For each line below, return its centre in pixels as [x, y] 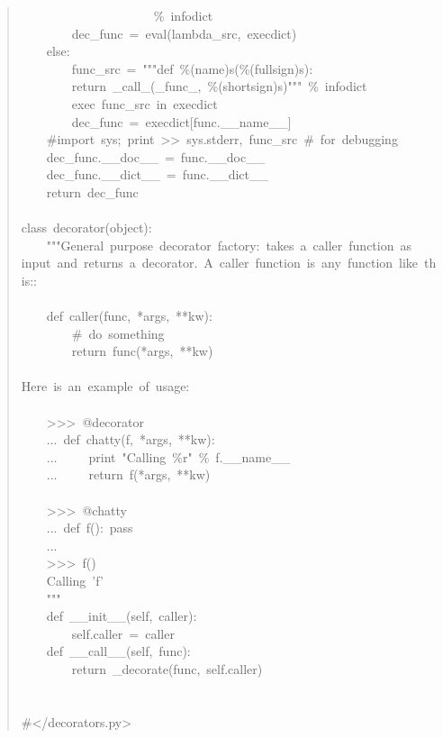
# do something [118, 333]
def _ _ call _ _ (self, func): [118, 651]
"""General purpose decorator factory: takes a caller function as [229, 245]
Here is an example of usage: [105, 386]
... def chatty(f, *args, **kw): [131, 439]
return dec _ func [92, 191]
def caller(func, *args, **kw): [129, 316]
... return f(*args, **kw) [128, 474]
